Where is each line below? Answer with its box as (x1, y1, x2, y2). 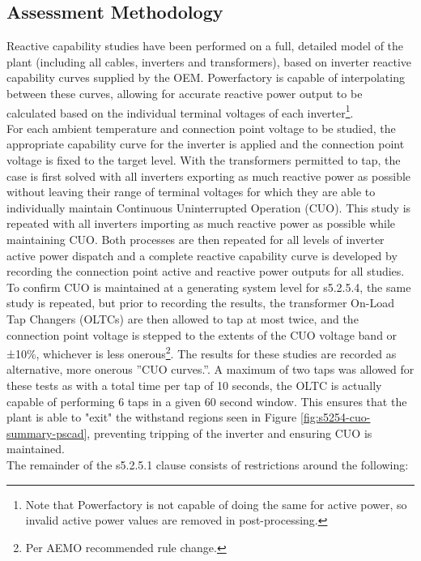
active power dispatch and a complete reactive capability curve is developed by (6, 246, 398, 263)
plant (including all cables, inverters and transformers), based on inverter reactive (6, 53, 412, 70)
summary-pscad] (6, 424, 87, 441)
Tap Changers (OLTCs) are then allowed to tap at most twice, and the (6, 310, 359, 327)
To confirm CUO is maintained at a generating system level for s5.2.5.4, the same (6, 278, 411, 295)
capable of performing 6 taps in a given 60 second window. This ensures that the (6, 392, 407, 409)
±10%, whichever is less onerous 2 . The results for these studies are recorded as (6, 343, 397, 362)
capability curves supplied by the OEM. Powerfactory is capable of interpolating (6, 69, 405, 86)
